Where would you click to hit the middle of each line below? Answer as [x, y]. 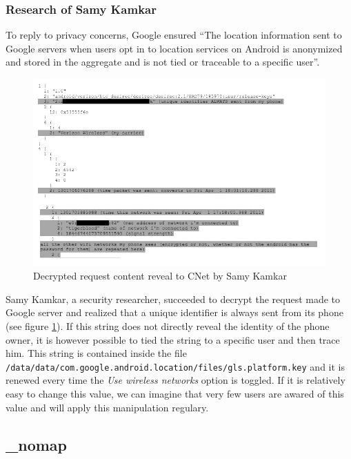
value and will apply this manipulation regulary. [107, 407]
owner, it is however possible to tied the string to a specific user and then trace [173, 339]
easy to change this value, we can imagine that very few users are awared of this [175, 394]
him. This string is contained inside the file [96, 353]
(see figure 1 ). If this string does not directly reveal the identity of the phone [168, 326]
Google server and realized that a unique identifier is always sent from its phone [174, 312]
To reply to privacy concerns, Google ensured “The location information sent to [174, 35]
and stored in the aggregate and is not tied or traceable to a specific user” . [163, 62]
